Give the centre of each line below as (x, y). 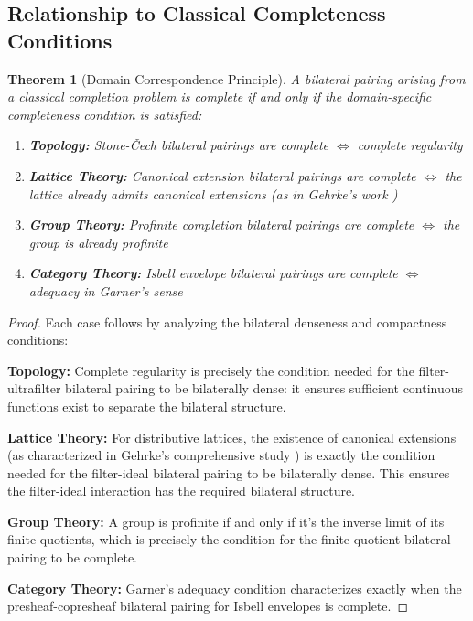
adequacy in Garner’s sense (106, 290)
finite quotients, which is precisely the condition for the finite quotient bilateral (229, 539)
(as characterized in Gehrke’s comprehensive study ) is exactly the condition (221, 455)
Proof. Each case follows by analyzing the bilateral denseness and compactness (227, 321)
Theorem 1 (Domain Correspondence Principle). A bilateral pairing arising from (236, 78)
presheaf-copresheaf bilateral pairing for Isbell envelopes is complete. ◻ (208, 606)
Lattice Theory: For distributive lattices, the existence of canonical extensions (232, 437)
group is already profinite (98, 242)
